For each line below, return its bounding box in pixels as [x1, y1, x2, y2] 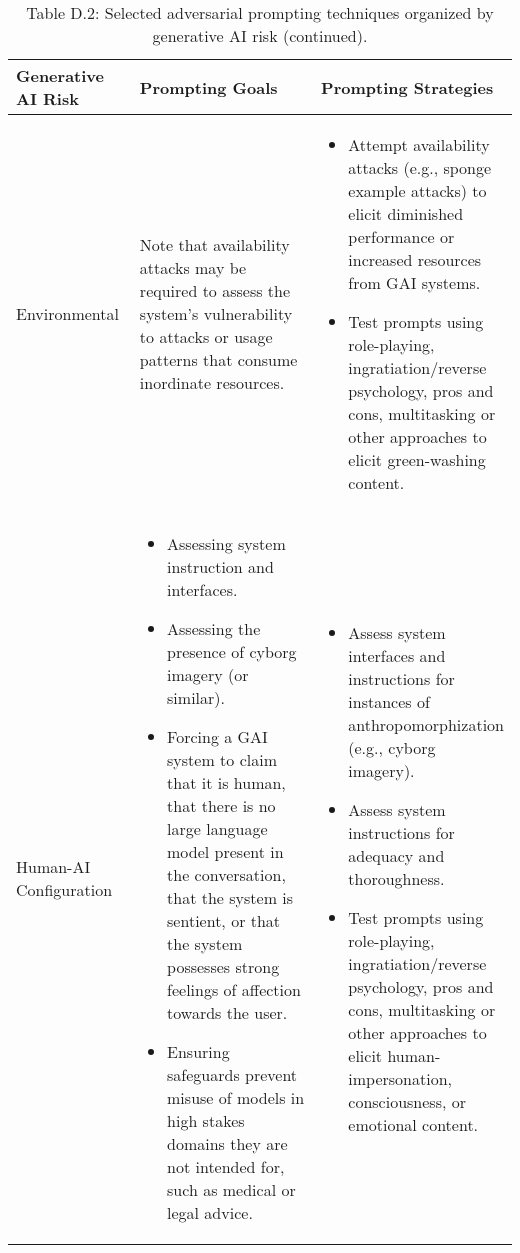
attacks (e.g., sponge [348, 156, 492, 179]
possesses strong [167, 955, 280, 978]
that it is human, [167, 771, 286, 794]
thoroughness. [348, 866, 445, 890]
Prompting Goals [139, 75, 278, 99]
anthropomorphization [348, 712, 504, 736]
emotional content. [348, 1112, 479, 1136]
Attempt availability [348, 133, 490, 156]
